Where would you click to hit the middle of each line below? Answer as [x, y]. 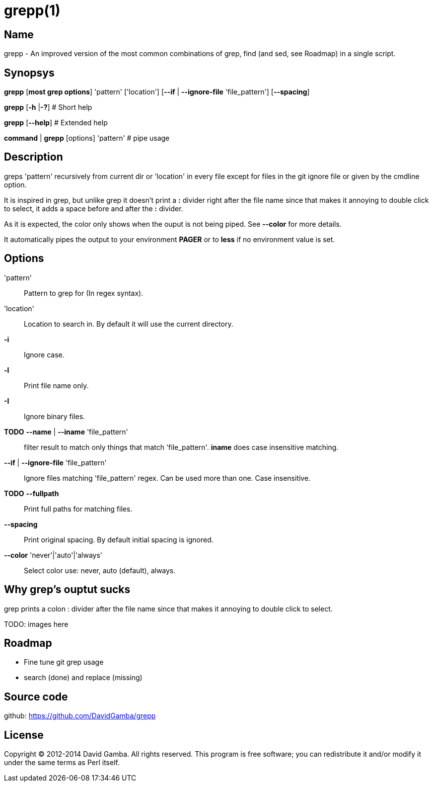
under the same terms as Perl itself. [62, 763]
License [24, 735]
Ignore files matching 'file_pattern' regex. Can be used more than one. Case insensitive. [167, 478]
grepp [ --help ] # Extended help [56, 123]
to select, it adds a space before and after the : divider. [94, 208]
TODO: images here [36, 624]
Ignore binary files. [55, 416]
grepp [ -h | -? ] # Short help [48, 107]
